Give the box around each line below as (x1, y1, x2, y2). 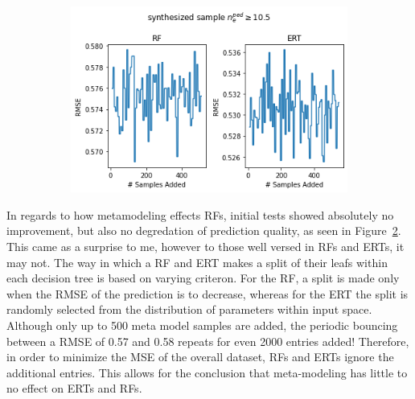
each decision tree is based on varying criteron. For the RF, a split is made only (6, 269, 400, 286)
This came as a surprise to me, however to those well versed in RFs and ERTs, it (6, 238, 405, 254)
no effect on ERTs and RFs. (6, 380, 142, 397)
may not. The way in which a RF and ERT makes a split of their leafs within (6, 253, 388, 270)
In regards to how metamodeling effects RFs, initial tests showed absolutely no (6, 206, 394, 223)
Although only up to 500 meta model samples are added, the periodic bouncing (6, 316, 398, 333)
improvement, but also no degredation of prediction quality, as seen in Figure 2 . (6, 222, 401, 239)
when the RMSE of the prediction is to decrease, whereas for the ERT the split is (6, 285, 409, 302)
